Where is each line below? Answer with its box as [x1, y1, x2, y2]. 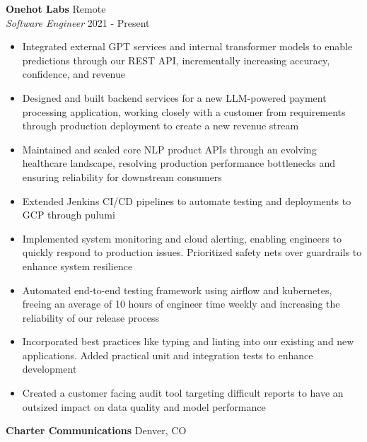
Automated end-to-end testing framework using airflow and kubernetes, [22, 282, 332, 297]
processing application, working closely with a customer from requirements [22, 104, 346, 119]
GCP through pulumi [22, 207, 115, 222]
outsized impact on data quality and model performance [22, 399, 266, 414]
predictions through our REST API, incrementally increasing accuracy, [22, 52, 330, 67]
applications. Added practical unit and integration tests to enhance [22, 347, 313, 362]
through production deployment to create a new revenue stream [22, 118, 299, 133]
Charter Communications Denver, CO [6, 423, 187, 438]
